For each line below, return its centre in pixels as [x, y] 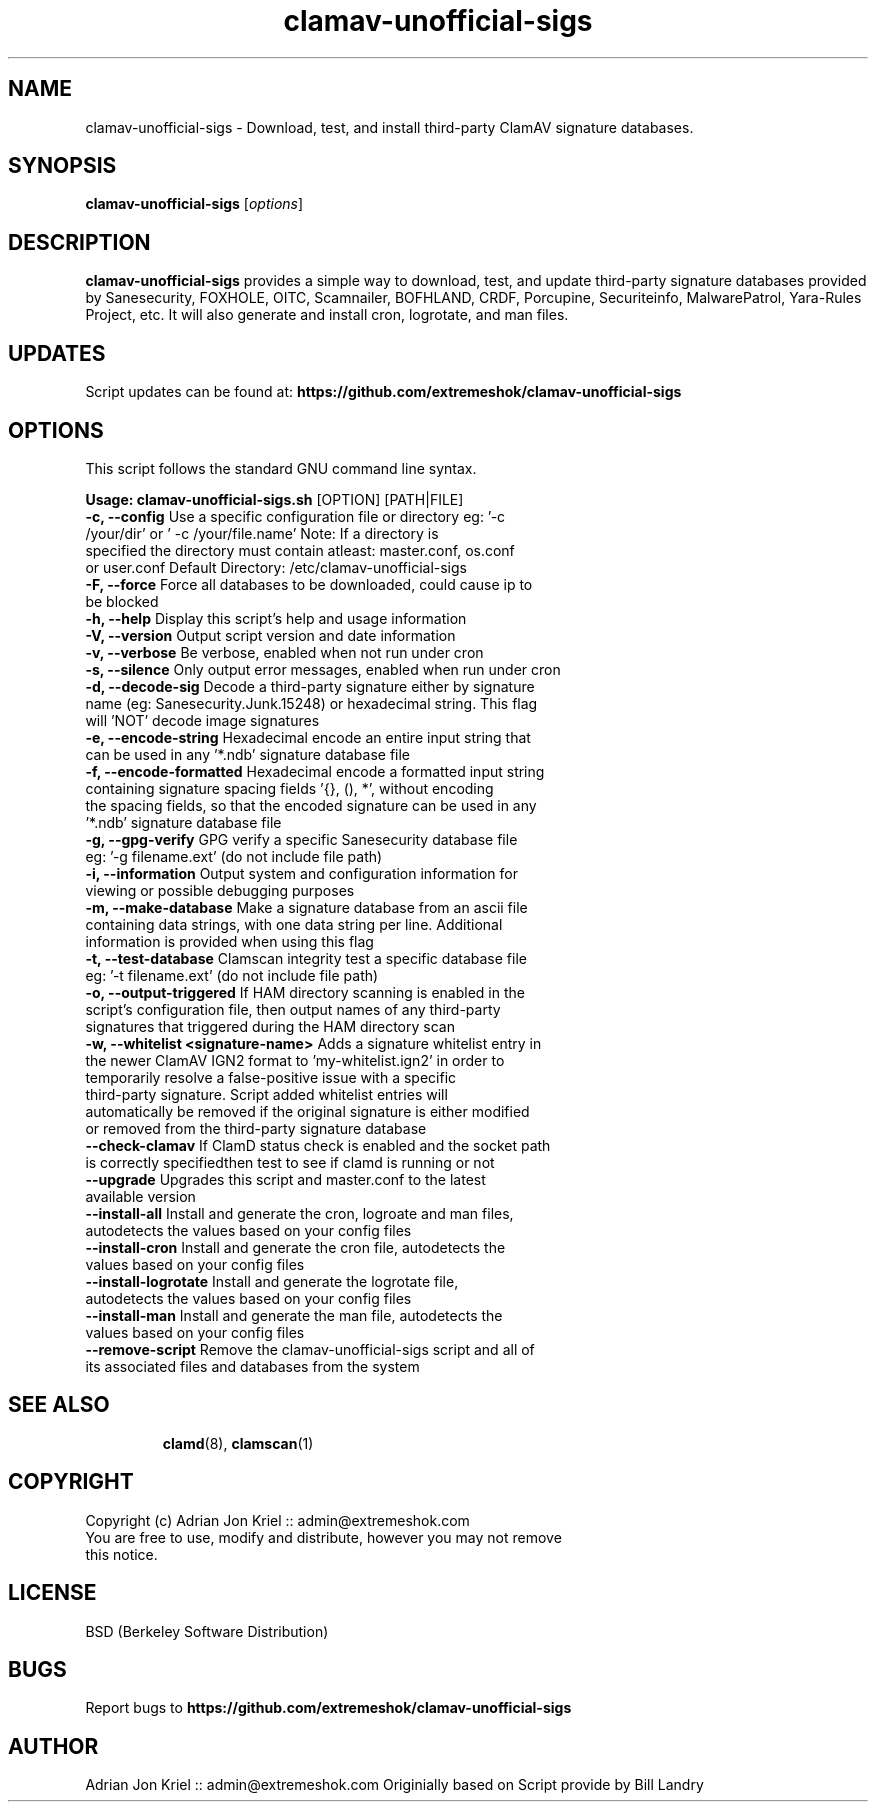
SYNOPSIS [62, 166]
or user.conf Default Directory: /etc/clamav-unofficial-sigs [276, 567]
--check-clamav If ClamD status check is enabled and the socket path [318, 1145]
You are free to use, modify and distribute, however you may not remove [323, 1537]
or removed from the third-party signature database [256, 1128]
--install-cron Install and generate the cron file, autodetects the [295, 1247]
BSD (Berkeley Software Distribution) [207, 1631]
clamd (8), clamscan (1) [238, 1443]
